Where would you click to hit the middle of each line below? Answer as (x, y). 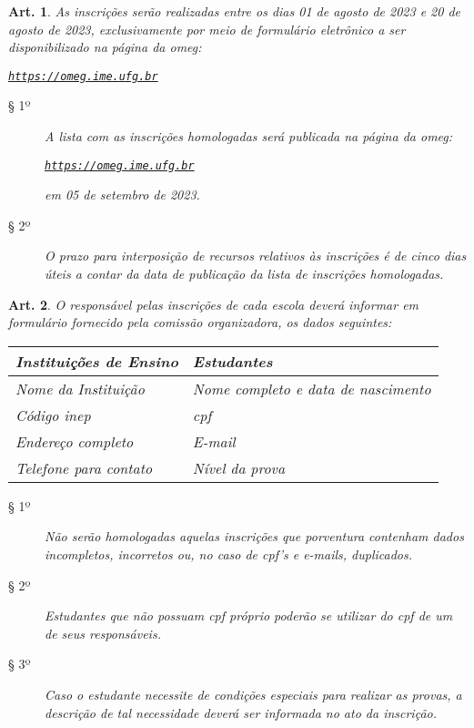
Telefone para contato (84, 467)
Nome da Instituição (80, 388)
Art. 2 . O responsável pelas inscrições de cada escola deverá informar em (214, 304)
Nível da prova (239, 467)
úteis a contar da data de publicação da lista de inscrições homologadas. (244, 274)
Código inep (53, 415)
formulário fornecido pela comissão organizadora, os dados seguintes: (200, 322)
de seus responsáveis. (103, 633)
